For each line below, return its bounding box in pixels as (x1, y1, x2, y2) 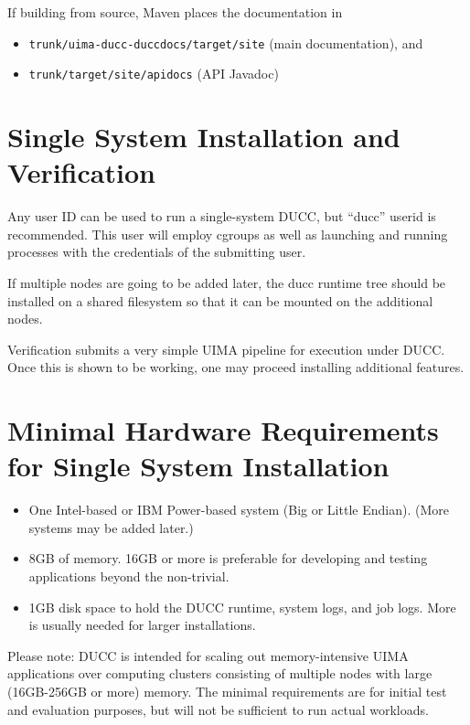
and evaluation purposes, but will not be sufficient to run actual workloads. (7, 699, 429, 719)
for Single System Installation (7, 447, 390, 485)
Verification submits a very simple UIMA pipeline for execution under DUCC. (7, 339, 445, 358)
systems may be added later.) (28, 517, 194, 537)
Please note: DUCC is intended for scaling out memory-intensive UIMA (7, 645, 409, 665)
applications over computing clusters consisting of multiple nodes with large (7, 664, 433, 683)
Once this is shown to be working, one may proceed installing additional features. (7, 357, 465, 377)
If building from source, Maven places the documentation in (7, 3, 343, 21)
